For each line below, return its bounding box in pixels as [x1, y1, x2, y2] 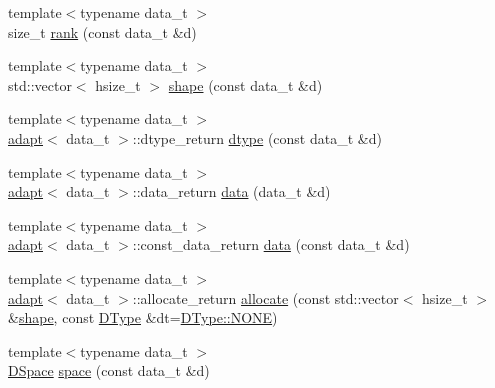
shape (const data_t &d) [168, 74, 323, 95]
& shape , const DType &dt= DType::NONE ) [8, 307, 278, 328]
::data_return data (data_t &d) [132, 181, 331, 202]
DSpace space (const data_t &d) [8, 360, 210, 381]
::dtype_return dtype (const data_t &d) [132, 127, 382, 148]
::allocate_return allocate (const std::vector [132, 287, 399, 308]
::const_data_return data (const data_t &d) [132, 234, 410, 255]
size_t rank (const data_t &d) [8, 21, 197, 42]
